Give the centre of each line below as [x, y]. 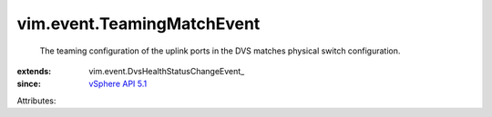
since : [29, 84]
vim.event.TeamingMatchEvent [138, 24]
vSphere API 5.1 [118, 84]
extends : [34, 71]
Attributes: [36, 101]
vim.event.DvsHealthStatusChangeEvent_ [167, 71]
